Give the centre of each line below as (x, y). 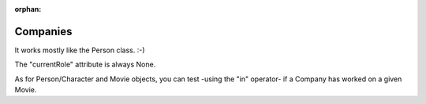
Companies (43, 31)
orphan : (28, 9)
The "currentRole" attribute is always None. (85, 65)
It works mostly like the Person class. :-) (80, 50)
